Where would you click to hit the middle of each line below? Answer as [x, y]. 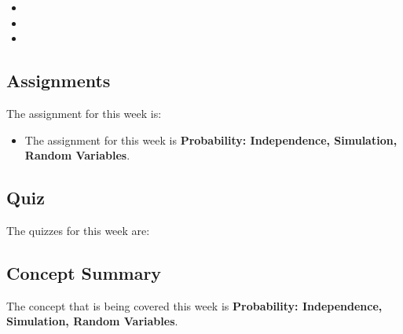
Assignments [59, 81]
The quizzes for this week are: [78, 230]
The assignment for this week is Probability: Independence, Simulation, [211, 139]
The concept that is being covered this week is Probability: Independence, [194, 305]
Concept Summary [84, 272]
